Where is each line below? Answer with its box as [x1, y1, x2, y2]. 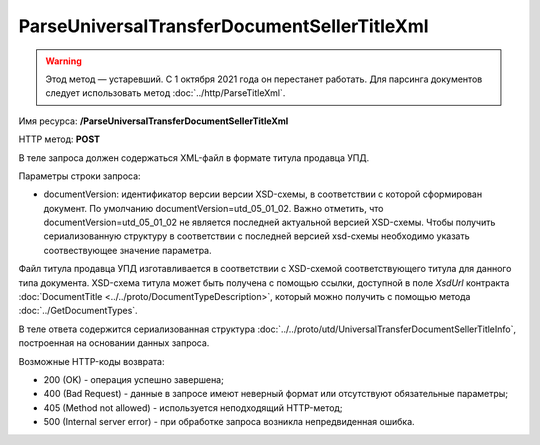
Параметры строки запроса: [18, 170, 141, 182]
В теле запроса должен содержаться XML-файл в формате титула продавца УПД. [18, 151, 370, 164]
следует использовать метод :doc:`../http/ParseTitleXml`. [45, 87, 286, 99]
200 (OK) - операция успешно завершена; [43, 373, 224, 385]
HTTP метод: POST [18, 133, 100, 145]
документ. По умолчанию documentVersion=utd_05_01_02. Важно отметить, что [43, 202, 384, 214]
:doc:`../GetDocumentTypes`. [18, 305, 139, 317]
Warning [45, 55, 82, 67]
